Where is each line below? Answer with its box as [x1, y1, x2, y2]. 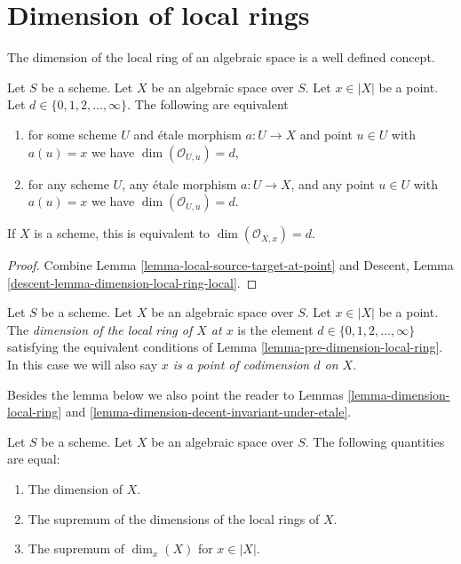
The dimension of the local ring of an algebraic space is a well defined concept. [7, 48, 435, 67]
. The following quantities [305, 432, 445, 450]
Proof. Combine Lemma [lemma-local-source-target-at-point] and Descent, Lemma [7, 256, 454, 274]
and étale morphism [133, 124, 242, 143]
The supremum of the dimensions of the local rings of [28, 509, 320, 528]
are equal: [7, 449, 60, 468]
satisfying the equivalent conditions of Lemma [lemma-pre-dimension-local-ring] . [7, 338, 443, 356]
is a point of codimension [172, 355, 310, 374]
